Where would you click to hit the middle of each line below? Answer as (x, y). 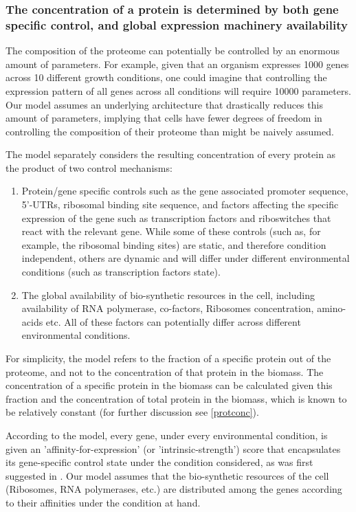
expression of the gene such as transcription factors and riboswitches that (176, 218)
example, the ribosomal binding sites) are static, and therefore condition (174, 244)
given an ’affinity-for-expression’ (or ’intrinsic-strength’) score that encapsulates (173, 448)
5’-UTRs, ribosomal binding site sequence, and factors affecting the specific (180, 204)
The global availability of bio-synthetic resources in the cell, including (168, 294)
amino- (332, 308)
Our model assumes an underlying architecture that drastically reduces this (164, 104)
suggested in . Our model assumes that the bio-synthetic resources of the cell (167, 475)
